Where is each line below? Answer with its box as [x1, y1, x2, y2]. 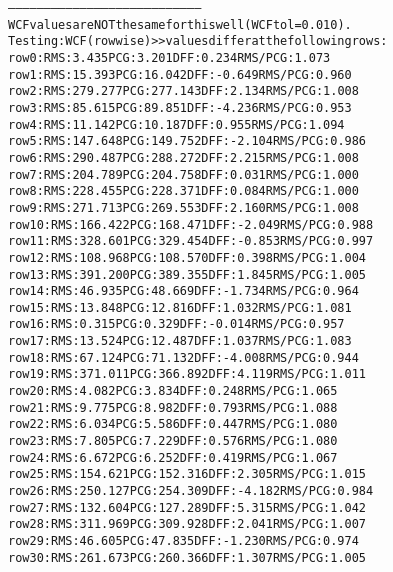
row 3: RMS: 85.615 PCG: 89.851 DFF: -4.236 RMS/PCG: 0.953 [8, 100, 352, 115]
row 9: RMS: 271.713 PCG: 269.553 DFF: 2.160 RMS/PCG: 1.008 [8, 200, 359, 215]
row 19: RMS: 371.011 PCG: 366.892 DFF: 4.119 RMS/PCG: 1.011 [8, 367, 367, 382]
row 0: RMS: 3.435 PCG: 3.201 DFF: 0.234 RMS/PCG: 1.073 [8, 50, 331, 65]
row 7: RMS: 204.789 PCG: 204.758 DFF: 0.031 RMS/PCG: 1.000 [8, 167, 359, 182]
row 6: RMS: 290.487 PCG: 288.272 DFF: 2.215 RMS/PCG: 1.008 [8, 150, 359, 165]
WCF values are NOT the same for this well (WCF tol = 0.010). [8, 17, 352, 32]
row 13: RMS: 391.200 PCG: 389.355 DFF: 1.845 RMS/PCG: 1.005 [8, 267, 367, 282]
